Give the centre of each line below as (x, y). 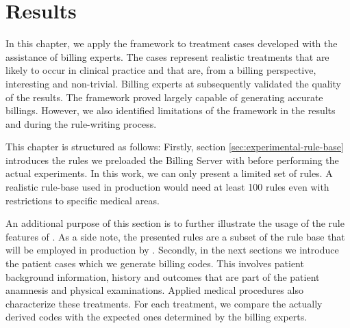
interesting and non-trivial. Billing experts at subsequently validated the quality (173, 83)
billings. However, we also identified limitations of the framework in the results (171, 110)
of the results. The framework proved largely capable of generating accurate (164, 97)
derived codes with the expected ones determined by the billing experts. (157, 317)
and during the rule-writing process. (81, 123)
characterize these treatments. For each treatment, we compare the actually (164, 303)
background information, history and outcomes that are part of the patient (163, 276)
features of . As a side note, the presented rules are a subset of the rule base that (175, 236)
